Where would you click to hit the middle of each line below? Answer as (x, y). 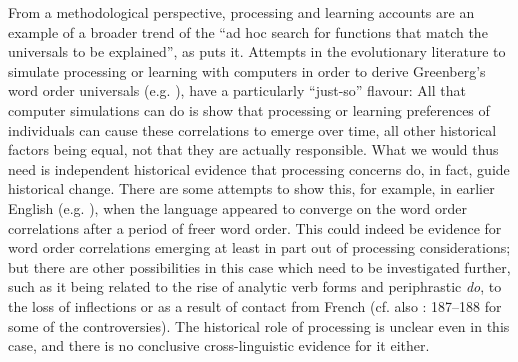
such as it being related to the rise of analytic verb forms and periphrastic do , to (255, 286)
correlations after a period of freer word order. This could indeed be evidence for (255, 227)
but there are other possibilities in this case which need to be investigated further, (259, 266)
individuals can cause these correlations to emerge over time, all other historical (252, 129)
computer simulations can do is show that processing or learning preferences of (249, 109)
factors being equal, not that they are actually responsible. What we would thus (253, 149)
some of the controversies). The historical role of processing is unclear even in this (259, 325)
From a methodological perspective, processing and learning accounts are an (241, 12)
